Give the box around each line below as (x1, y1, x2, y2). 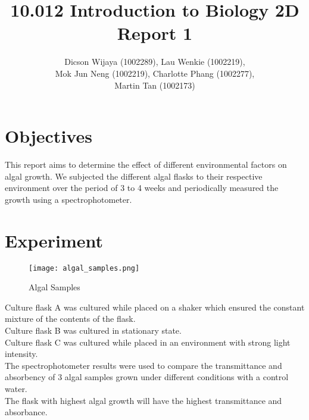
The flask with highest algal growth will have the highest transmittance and (5, 394, 282, 406)
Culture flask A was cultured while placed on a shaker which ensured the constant (5, 300, 305, 313)
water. (5, 382, 27, 394)
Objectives (5, 124, 92, 148)
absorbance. (5, 406, 48, 418)
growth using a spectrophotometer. (5, 193, 132, 205)
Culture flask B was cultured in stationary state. (5, 324, 182, 336)
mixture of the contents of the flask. (5, 312, 136, 325)
